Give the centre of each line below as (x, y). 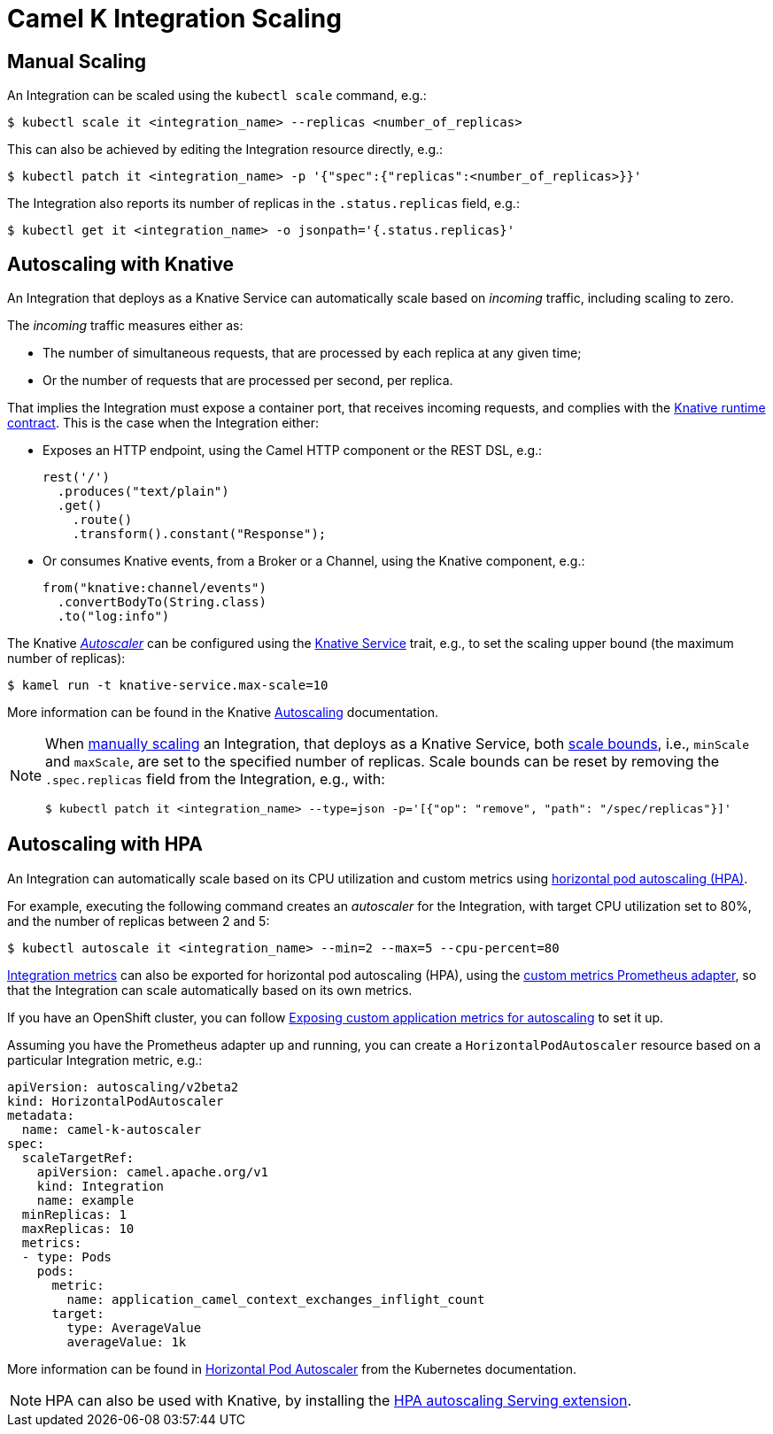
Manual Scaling (77, 61)
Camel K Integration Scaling (174, 19)
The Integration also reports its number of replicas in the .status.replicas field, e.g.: (263, 204)
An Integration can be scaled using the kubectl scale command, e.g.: (217, 96)
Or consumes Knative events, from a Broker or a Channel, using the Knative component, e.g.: (314, 561)
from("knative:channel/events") (155, 588)
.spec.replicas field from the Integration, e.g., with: (215, 779)
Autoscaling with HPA (105, 844)
